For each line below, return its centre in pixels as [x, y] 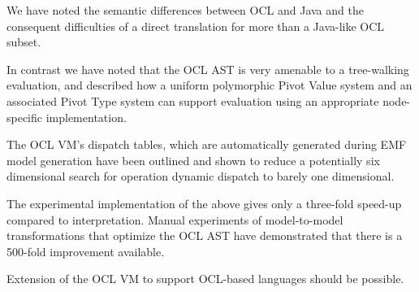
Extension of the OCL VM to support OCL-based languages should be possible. [205, 279]
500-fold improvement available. [86, 251]
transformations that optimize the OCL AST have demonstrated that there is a [205, 235]
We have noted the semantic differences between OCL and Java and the [185, 10]
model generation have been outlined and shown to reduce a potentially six [193, 160]
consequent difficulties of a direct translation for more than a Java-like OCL [196, 26]
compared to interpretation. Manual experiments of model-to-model [175, 219]
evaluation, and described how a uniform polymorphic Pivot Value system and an [209, 85]
